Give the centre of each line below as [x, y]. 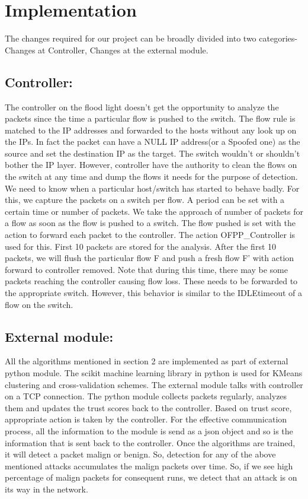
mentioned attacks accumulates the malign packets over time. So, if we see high [149, 465]
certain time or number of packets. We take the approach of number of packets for [154, 211]
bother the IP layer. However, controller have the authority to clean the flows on [151, 165]
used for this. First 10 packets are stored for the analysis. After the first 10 [141, 246]
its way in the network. [46, 489]
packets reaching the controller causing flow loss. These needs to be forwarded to [151, 281]
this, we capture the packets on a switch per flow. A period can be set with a [145, 200]
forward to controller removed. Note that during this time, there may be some [146, 269]
